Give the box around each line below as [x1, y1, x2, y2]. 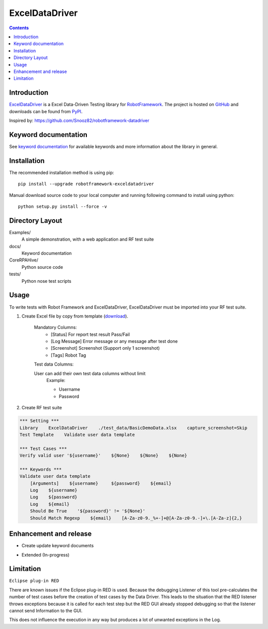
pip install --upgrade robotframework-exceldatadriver [18, 181, 154, 187]
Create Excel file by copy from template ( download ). [21, 313, 129, 319]
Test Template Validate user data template [19, 432, 135, 438]
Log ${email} [30, 501, 69, 507]
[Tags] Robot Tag [51, 352, 86, 358]
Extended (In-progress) [21, 552, 69, 558]
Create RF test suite [21, 405, 62, 411]
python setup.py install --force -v [18, 203, 107, 209]
